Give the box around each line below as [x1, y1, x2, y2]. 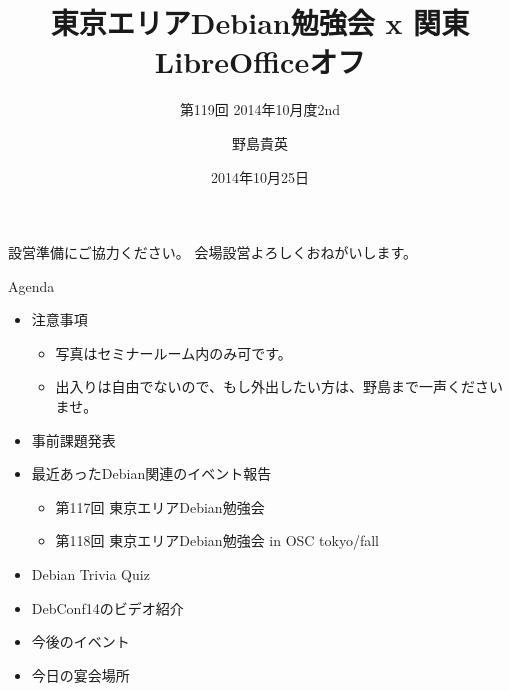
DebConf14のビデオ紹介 [31, 597, 184, 618]
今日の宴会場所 [31, 664, 130, 685]
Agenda [8, 275, 55, 296]
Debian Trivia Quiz [31, 564, 150, 585]
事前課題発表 [31, 429, 116, 450]
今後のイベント [31, 631, 130, 652]
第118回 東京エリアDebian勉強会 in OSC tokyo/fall [55, 530, 379, 551]
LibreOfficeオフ [154, 41, 366, 82]
